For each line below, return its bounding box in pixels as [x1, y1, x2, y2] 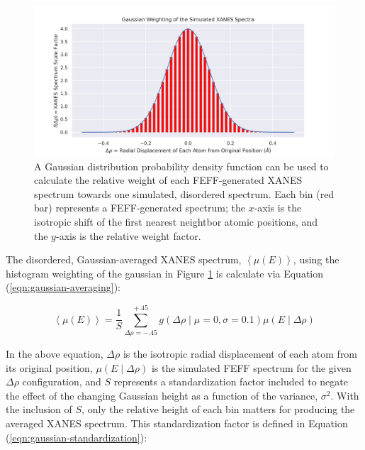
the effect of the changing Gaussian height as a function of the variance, [6, 388, 318, 402]
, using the [293, 252, 339, 267]
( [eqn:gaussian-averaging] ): [6, 280, 121, 295]
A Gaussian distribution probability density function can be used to [34, 158, 329, 173]
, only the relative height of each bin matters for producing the [82, 402, 355, 417]
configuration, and [22, 374, 101, 389]
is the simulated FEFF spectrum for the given [151, 360, 352, 375]
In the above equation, [6, 346, 103, 361]
